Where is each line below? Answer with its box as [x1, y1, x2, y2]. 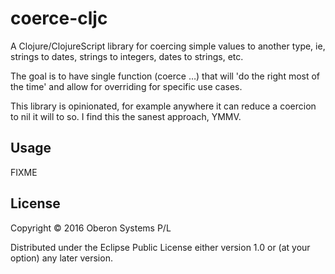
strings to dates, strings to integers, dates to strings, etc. [10, 50, 244, 62]
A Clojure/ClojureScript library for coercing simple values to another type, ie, [10, 40, 326, 52]
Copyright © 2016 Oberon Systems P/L [10, 222, 172, 234]
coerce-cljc [10, 7, 108, 30]
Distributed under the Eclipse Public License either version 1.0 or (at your [10, 241, 311, 253]
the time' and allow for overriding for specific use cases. [10, 80, 243, 92]
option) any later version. [10, 252, 113, 264]
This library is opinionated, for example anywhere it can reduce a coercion [10, 100, 317, 112]
